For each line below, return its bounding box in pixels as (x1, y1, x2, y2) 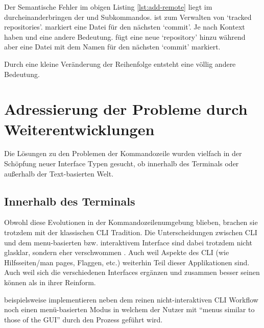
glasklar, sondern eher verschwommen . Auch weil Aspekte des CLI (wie (4, 247, 229, 258)
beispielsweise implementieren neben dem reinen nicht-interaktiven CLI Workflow (4, 294, 258, 305)
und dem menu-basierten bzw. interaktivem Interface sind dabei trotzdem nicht (4, 237, 253, 247)
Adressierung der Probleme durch (4, 98, 248, 119)
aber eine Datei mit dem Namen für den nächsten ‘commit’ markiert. (4, 41, 221, 52)
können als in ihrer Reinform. (4, 277, 96, 288)
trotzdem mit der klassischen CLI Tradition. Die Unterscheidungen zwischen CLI (4, 227, 257, 238)
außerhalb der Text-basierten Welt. (4, 168, 114, 179)
